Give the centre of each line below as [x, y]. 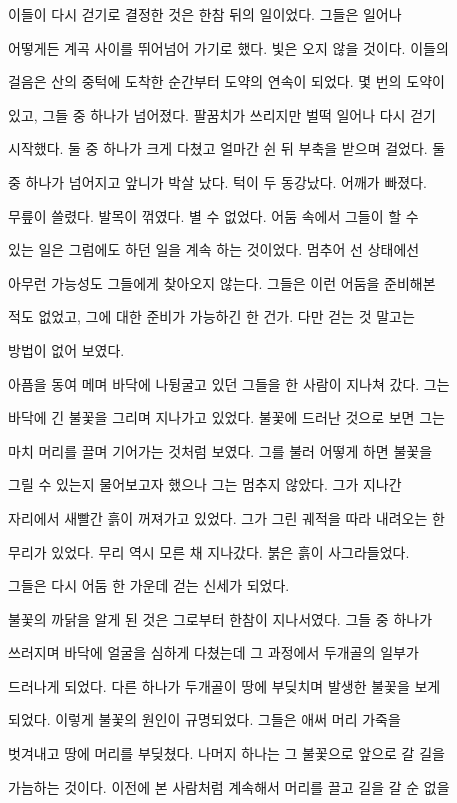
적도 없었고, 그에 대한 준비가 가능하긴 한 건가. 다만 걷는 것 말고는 [211, 316]
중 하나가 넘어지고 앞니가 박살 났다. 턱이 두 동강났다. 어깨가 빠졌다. [217, 181]
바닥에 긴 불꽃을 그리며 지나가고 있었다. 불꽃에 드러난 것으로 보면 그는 [226, 417]
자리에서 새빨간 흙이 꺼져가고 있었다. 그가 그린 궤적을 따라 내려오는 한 [226, 517]
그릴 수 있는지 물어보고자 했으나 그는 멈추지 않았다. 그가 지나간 [205, 484]
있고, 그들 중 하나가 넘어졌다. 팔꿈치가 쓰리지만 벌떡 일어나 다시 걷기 [222, 114]
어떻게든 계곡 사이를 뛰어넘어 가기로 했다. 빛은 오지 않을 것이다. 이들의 [228, 47]
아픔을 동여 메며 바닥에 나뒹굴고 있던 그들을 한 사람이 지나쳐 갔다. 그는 [229, 383]
